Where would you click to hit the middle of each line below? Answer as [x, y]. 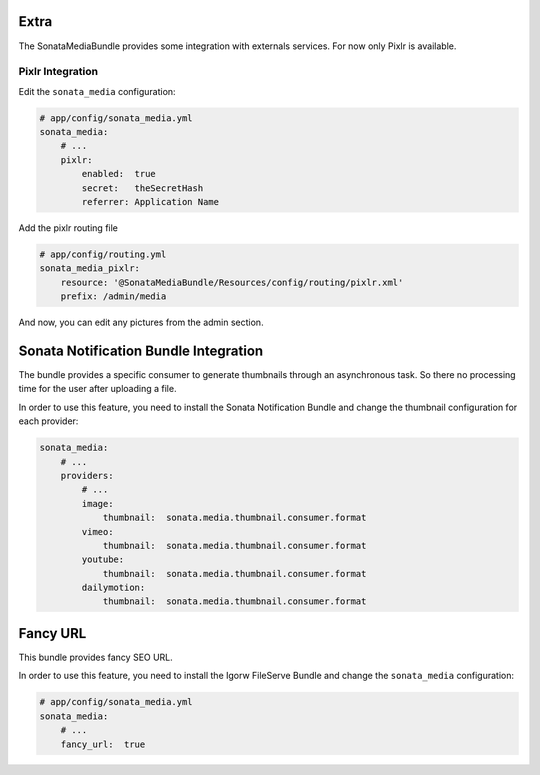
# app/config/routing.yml [103, 254]
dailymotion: [113, 588]
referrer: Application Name [150, 201]
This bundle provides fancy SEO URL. [96, 657]
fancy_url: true [103, 744]
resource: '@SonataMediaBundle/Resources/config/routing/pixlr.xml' [232, 282]
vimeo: [97, 531]
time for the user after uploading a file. [97, 389]
